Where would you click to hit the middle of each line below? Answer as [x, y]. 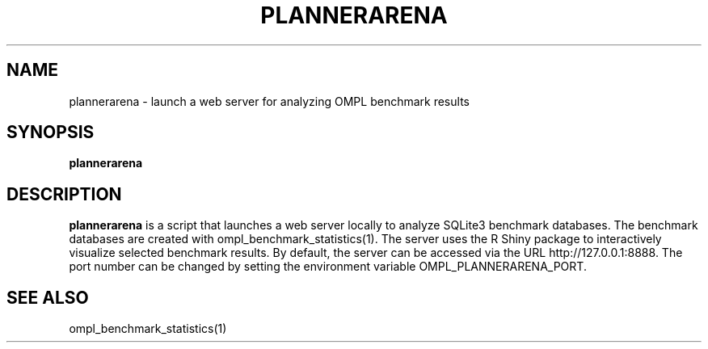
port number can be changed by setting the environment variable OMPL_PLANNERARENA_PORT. [328, 267]
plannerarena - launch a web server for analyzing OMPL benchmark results [269, 101]
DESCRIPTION [64, 194]
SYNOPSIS [51, 132]
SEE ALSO [48, 297]
